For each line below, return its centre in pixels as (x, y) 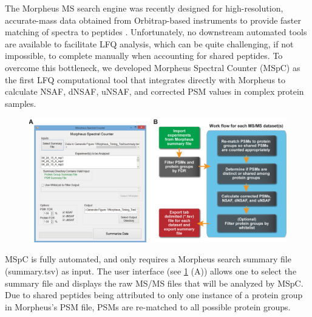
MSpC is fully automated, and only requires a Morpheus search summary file (148, 259)
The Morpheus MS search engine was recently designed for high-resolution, (144, 8)
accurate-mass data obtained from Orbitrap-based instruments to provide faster (153, 20)
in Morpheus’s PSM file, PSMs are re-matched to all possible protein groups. (148, 306)
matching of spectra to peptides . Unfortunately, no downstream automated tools (156, 32)
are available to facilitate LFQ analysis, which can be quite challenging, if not (149, 43)
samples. (21, 103)
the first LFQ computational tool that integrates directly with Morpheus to (145, 79)
